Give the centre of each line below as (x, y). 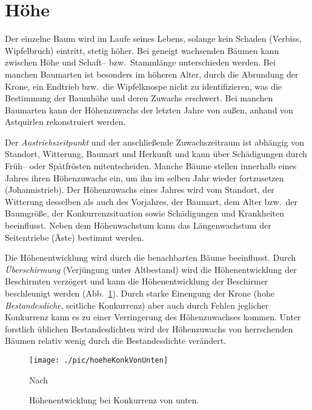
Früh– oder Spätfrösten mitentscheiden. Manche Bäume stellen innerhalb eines (151, 166)
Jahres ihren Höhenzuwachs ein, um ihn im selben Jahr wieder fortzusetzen (144, 177)
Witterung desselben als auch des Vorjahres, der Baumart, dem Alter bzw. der (151, 201)
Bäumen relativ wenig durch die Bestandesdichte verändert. (116, 341)
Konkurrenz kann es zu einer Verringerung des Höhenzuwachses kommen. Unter (153, 317)
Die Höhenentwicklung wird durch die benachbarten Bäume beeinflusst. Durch (151, 257)
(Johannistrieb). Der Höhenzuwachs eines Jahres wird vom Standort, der (140, 190)
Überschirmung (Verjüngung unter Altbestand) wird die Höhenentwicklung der (151, 269)
